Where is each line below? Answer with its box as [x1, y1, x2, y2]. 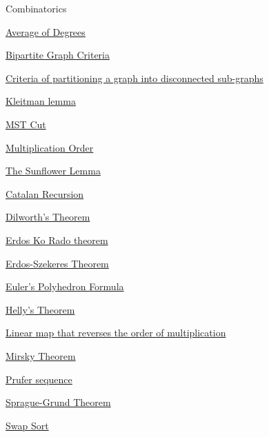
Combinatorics [6, 1, 67, 15]
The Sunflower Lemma [6, 163, 101, 178]
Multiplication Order [6, 140, 94, 154]
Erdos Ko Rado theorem [6, 232, 108, 247]
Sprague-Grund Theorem [6, 395, 111, 409]
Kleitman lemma [6, 94, 76, 108]
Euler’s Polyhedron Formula [6, 279, 124, 294]
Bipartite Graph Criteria [6, 48, 110, 62]
